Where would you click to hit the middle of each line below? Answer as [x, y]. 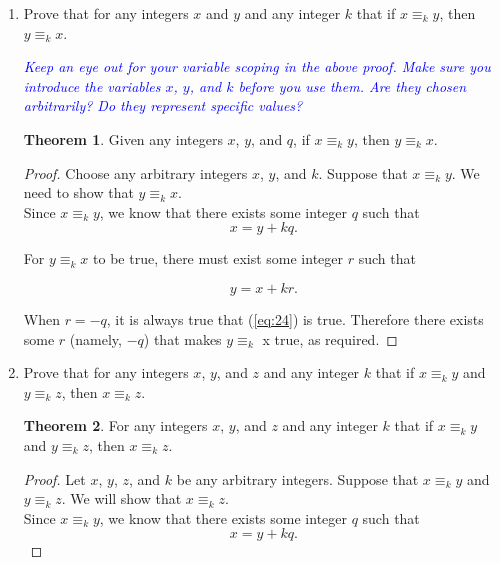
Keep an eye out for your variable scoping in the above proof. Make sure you [257, 66]
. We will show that [121, 498]
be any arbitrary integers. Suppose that [297, 478]
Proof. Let [54, 478]
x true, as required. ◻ [330, 338]
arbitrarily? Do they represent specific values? [163, 105]
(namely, [95, 338]
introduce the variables [92, 85]
